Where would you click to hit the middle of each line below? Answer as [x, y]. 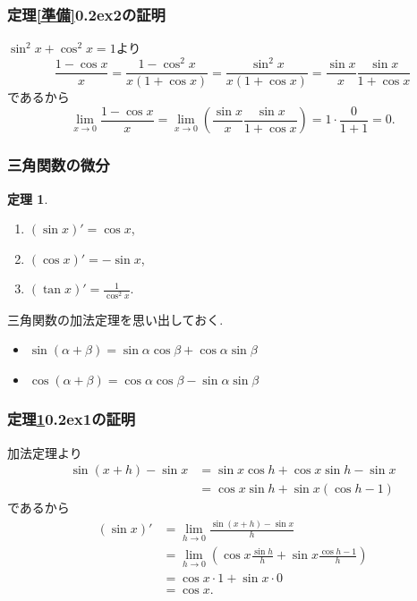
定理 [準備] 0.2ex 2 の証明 [86, 14]
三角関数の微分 [59, 165]
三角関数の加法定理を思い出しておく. [115, 319]
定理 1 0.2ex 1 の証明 [72, 419]
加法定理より [45, 452]
